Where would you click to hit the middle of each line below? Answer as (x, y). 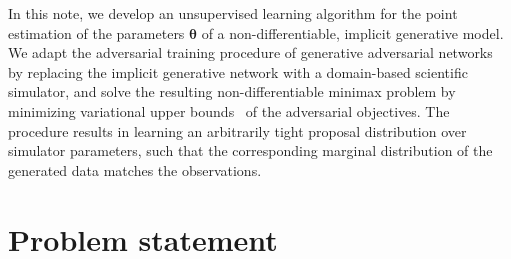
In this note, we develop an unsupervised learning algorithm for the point (233, 13)
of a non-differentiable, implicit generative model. (352, 32)
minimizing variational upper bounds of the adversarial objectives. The (229, 110)
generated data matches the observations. (135, 169)
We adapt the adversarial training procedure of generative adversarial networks (250, 52)
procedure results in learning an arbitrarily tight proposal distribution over (237, 130)
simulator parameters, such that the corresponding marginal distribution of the (250, 150)
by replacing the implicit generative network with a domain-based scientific (238, 71)
